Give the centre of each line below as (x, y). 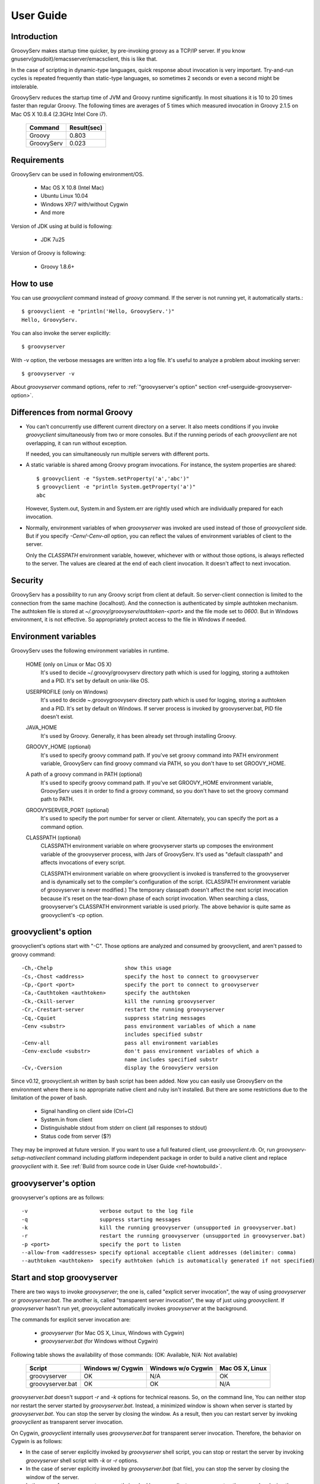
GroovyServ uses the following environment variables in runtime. (90, 651)
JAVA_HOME (41, 728)
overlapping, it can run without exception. (76, 443)
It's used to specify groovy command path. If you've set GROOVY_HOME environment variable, (157, 782)
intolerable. (25, 87)
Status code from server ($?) (76, 1136)
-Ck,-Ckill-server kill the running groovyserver (119, 1001)
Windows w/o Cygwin (181, 1368)
